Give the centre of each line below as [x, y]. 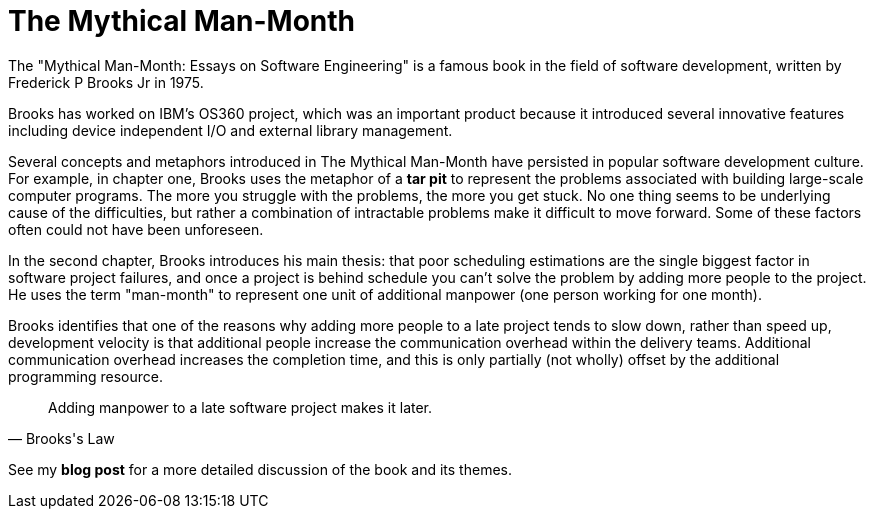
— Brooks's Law [61, 438]
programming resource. [85, 376]
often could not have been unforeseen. [136, 229]
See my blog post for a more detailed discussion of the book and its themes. [260, 469]
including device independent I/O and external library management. [230, 130]
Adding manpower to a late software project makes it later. [240, 407]
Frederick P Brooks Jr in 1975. [106, 82]
